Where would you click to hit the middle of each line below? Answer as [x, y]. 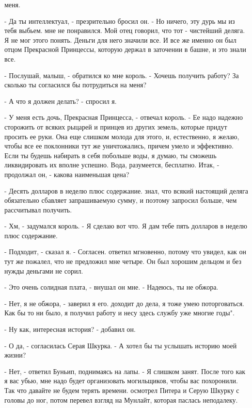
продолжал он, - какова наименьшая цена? [67, 174]
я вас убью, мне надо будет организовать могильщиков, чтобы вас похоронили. [121, 381]
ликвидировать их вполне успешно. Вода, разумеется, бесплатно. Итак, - [112, 165]
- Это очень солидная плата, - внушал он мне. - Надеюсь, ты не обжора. [111, 287]
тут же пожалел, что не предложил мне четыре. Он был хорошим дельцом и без [123, 261]
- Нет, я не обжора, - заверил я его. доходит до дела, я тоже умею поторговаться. [124, 303]
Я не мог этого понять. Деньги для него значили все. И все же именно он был [120, 40]
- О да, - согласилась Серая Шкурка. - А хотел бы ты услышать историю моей [121, 345]
